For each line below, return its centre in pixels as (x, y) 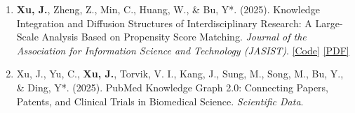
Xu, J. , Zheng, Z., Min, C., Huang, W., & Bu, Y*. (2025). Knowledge (168, 9)
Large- (329, 23)
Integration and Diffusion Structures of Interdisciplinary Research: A (164, 23)
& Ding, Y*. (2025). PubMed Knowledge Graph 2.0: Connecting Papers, (173, 87)
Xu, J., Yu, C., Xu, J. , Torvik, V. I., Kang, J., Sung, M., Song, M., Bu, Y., (180, 74)
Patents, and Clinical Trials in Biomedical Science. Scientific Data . (160, 101)
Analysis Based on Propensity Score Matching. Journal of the (174, 37)
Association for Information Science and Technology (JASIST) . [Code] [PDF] (183, 50)
